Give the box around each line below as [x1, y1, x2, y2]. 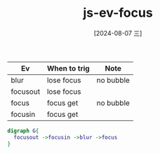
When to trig [46, 63, 90, 73]
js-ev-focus [83, 5, 153, 21]
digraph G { [7, 127, 39, 134]
